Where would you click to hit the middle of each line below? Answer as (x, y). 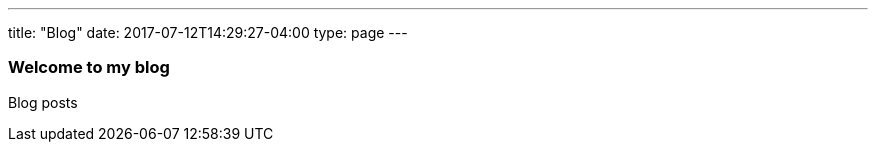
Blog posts (43, 102)
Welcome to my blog (89, 67)
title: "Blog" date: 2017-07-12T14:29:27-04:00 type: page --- (208, 32)
